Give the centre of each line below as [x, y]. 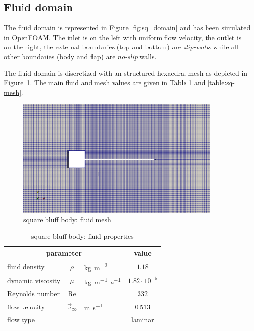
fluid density [26, 266]
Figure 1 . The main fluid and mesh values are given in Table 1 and [105, 83]
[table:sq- [221, 83]
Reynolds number [34, 294]
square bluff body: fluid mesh [67, 220]
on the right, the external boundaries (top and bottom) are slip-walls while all [121, 47]
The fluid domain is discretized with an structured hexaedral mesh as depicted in [126, 73]
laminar [143, 319]
